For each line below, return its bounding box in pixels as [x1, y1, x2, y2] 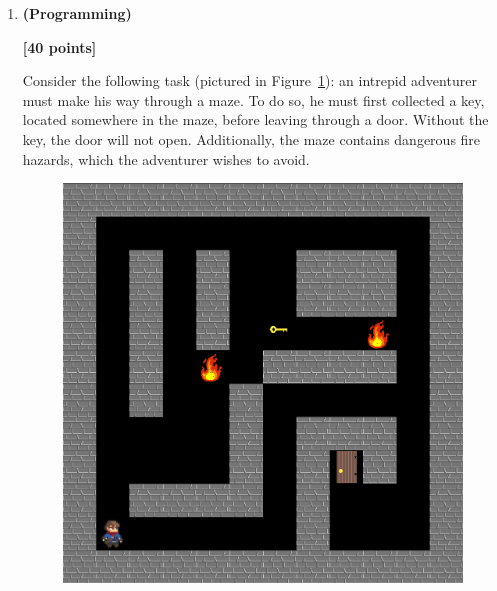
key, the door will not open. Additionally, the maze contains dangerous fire [22, 128, 481, 149]
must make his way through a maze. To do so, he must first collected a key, [22, 89, 485, 110]
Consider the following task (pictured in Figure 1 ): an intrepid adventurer [22, 70, 477, 91]
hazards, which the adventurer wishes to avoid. [22, 148, 310, 169]
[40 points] [22, 36, 97, 57]
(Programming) [22, 3, 132, 23]
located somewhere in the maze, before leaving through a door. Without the [22, 109, 489, 130]
